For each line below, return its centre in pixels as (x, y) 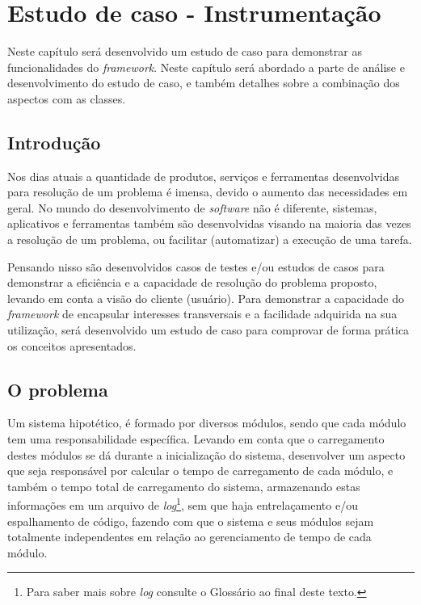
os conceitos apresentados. (72, 345)
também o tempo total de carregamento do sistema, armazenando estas (184, 486)
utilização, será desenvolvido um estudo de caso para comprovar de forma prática (208, 330)
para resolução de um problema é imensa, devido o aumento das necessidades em (208, 192)
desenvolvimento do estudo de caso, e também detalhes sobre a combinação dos (204, 83)
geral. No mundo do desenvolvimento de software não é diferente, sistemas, (192, 207)
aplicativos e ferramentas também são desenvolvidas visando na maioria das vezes (209, 223)
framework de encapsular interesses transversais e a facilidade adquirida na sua (202, 314)
